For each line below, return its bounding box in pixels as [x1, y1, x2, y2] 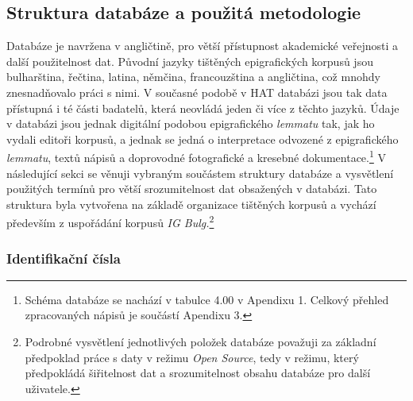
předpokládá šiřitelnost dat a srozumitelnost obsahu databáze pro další [25, 364, 371, 381]
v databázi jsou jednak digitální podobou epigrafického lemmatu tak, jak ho [6, 115, 375, 132]
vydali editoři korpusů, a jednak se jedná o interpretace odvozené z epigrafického [6, 130, 399, 147]
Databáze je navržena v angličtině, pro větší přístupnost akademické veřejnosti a [6, 37, 398, 54]
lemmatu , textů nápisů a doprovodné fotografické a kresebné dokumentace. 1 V [6, 147, 386, 166]
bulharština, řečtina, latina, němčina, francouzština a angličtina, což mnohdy [6, 68, 380, 85]
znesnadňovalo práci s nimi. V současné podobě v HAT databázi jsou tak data [6, 83, 388, 100]
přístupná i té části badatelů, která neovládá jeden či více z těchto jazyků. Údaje [6, 99, 399, 116]
